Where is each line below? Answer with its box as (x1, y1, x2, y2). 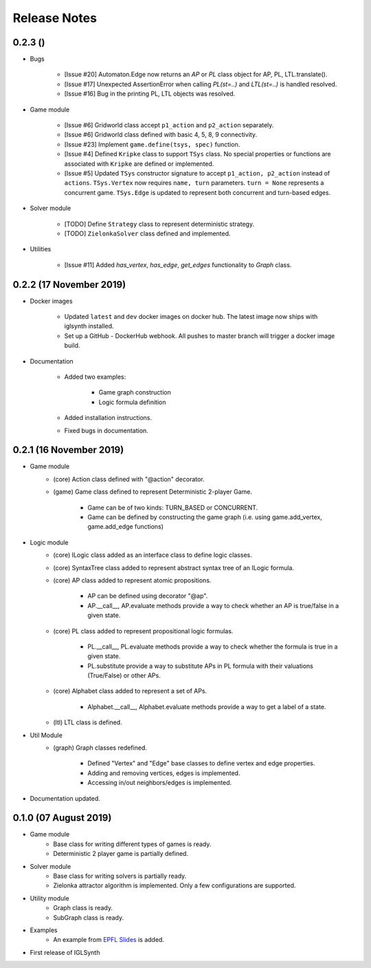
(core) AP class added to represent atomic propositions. (53, 576, 212, 585)
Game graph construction (98, 388, 171, 397)
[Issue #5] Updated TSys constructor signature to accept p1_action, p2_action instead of (64, 169, 330, 177)
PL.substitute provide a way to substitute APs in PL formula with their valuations (87, 662, 314, 670)
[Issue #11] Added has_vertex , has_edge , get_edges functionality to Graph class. (64, 260, 292, 269)
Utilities (30, 245, 52, 253)
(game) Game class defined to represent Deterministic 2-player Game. (53, 487, 252, 496)
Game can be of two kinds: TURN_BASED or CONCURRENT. (87, 503, 258, 512)
